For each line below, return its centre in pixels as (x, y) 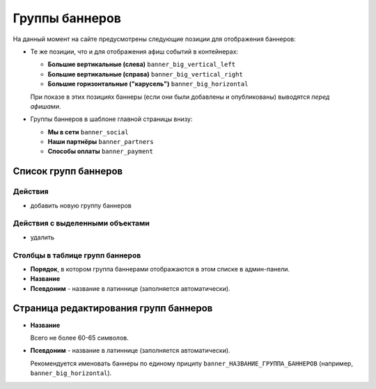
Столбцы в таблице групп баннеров (77, 255)
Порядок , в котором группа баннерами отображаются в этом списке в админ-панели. (160, 269)
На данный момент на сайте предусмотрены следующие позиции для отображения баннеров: (154, 39)
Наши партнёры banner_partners (101, 142)
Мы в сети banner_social (88, 132)
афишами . (46, 106)
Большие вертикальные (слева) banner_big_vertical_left (142, 64)
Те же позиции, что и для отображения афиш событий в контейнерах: (134, 51)
